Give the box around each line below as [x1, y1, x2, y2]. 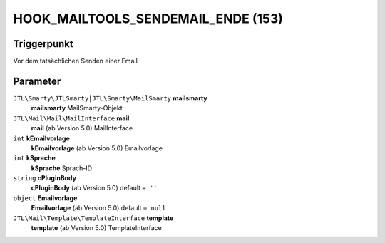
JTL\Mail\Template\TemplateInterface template [13, 214, 174, 222]
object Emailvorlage [13, 193, 78, 202]
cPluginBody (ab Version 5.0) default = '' [31, 184, 158, 192]
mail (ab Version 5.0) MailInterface [31, 124, 133, 133]
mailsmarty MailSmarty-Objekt [31, 104, 123, 113]
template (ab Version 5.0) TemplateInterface [31, 224, 162, 232]
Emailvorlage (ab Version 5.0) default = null [31, 204, 167, 212]
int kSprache [13, 154, 56, 162]
